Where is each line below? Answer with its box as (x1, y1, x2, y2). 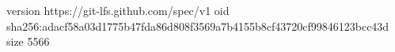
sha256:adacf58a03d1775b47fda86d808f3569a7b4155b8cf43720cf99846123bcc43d (6, 17, 389, 34)
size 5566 (6, 33, 50, 50)
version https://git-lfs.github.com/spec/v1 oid (6, 2, 230, 18)
